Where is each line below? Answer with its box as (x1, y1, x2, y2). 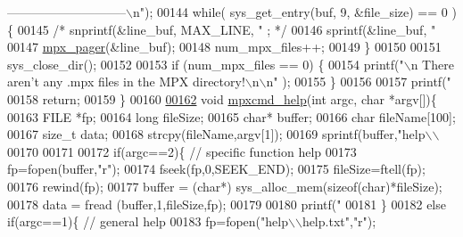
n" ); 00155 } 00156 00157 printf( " (266, 72, 451, 91)
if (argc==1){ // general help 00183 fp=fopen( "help (7, 212, 288, 231)
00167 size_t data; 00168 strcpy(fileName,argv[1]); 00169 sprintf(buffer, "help (7, 125, 426, 143)
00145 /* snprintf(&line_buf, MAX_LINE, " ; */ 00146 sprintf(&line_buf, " (17, 20, 436, 38)
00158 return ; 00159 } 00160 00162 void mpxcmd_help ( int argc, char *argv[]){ (7, 89, 437, 108)
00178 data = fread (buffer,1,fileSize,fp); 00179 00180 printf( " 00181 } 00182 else (7, 194, 446, 213)
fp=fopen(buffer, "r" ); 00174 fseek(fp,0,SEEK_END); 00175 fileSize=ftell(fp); (7, 159, 426, 178)
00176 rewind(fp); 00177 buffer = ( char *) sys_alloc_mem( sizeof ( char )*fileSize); (7, 176, 442, 195)
